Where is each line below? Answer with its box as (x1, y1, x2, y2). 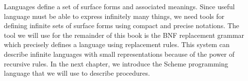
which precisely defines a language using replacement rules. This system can (4, 39, 230, 49)
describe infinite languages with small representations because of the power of (4, 49, 235, 59)
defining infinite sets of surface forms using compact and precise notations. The (4, 20, 239, 31)
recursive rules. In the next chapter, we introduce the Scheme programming (4, 58, 229, 68)
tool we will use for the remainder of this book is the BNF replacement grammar (4, 30, 245, 40)
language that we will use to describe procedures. (4, 68, 150, 78)
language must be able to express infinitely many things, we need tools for (4, 11, 225, 21)
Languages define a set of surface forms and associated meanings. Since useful (4, 1, 235, 11)
